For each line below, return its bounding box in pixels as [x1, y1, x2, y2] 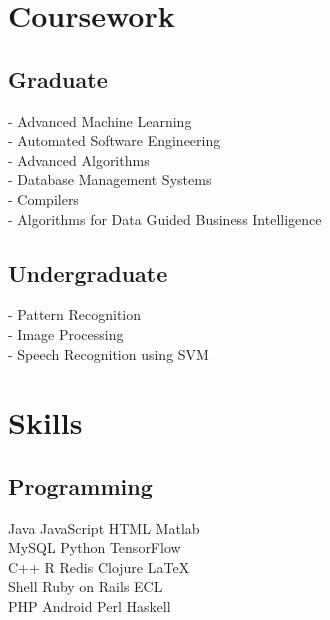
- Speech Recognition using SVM [8, 343, 209, 364]
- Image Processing [8, 323, 124, 344]
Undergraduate [8, 257, 168, 288]
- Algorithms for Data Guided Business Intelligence [8, 208, 322, 229]
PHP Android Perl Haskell [8, 596, 171, 617]
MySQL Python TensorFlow [8, 537, 181, 558]
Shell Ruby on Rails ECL [8, 576, 163, 597]
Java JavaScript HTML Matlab [8, 517, 200, 538]
